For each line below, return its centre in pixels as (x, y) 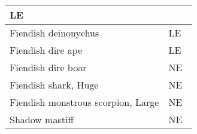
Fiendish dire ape (46, 50)
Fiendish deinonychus (54, 33)
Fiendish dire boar (48, 67)
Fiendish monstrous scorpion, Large (84, 102)
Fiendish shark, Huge (54, 85)
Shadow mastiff (42, 119)
